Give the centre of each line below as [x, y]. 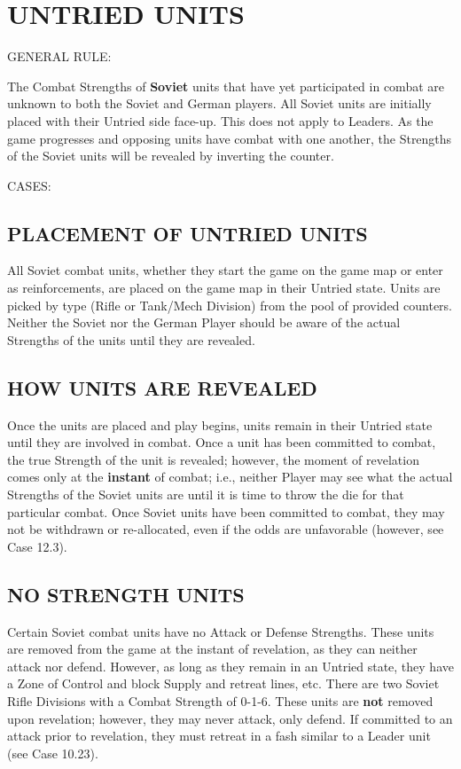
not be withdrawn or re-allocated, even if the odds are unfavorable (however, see [226, 529]
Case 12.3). [37, 546]
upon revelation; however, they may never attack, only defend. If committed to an [230, 718]
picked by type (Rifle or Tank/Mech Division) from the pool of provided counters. [230, 305]
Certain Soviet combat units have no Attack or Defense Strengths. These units [221, 631]
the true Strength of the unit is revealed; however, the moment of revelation [213, 459]
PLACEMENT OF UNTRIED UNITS [188, 233]
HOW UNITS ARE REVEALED [162, 387]
